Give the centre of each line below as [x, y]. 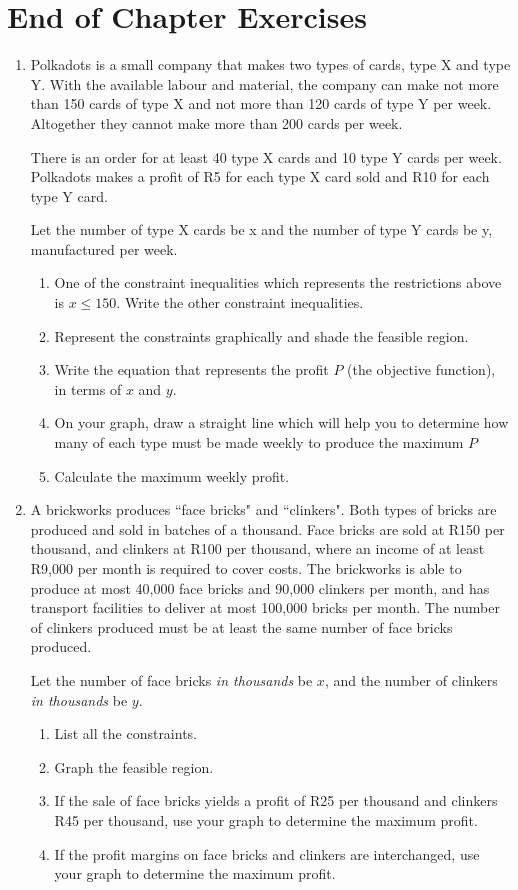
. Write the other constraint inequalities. [240, 302]
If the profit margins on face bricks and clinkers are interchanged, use [267, 853]
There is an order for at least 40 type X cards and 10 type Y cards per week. [266, 156]
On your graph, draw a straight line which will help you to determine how [281, 422]
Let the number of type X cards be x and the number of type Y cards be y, [261, 229]
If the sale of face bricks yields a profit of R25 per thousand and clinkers [276, 800]
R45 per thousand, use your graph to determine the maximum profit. [266, 819]
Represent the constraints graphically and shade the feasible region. [261, 335]
